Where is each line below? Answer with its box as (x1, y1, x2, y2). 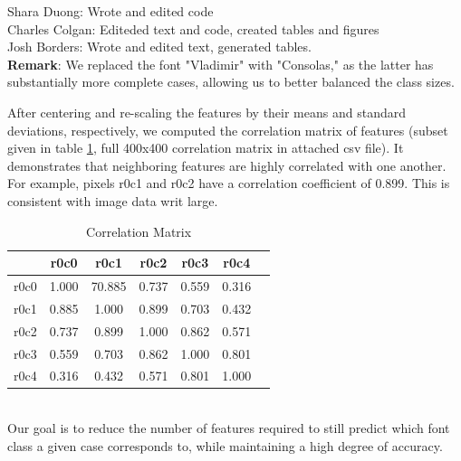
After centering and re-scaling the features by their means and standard (7, 102, 406, 121)
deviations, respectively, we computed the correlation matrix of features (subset (7, 120, 448, 139)
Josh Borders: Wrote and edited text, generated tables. (7, 37, 312, 56)
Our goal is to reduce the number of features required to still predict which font (7, 419, 450, 437)
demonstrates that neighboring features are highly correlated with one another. (7, 155, 447, 174)
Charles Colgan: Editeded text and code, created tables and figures (7, 19, 379, 38)
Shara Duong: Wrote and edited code (7, 2, 214, 20)
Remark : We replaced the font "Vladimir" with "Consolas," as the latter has (7, 54, 434, 73)
